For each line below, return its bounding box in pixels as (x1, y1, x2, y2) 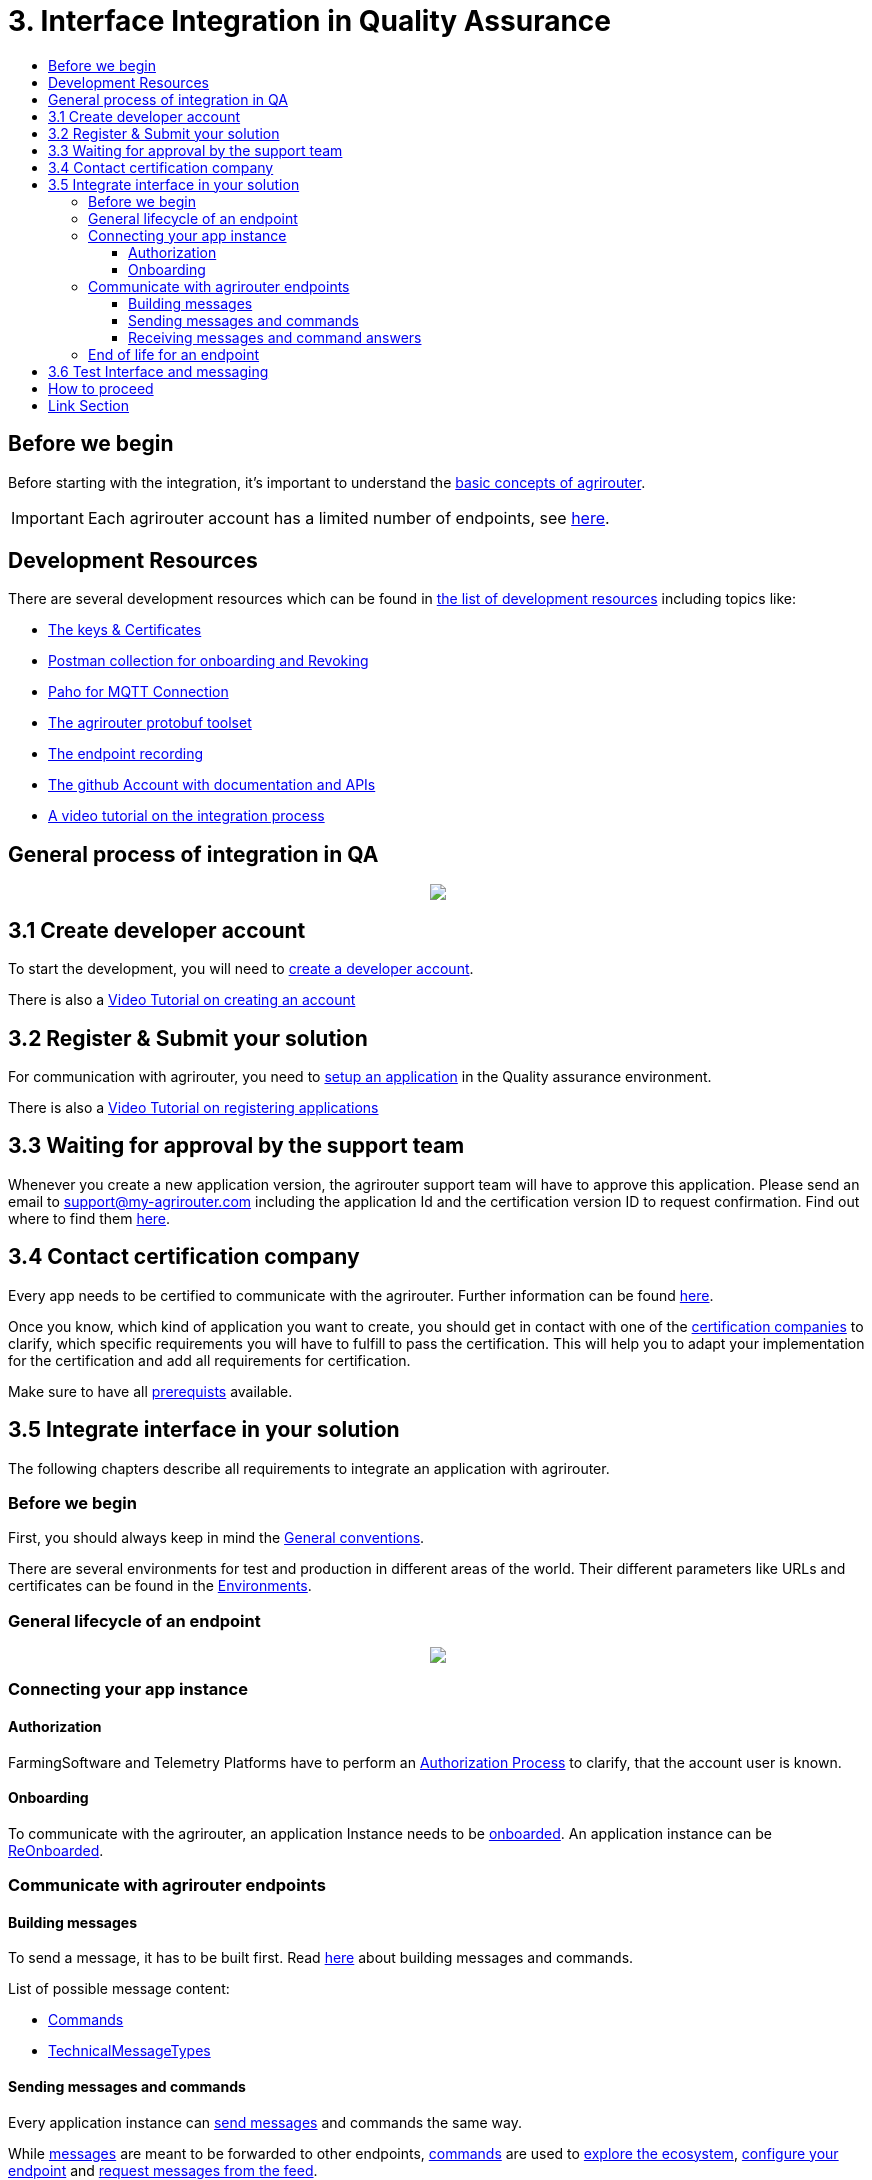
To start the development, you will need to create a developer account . (8, 960, 474, 978)
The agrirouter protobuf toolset (48, 714, 252, 732)
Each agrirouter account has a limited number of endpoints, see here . (87, 507, 610, 528)
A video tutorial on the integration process (48, 807, 325, 825)
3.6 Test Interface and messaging (48, 362, 269, 380)
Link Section (48, 396, 129, 414)
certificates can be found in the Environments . (8, 1577, 312, 1595)
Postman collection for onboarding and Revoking (48, 652, 369, 670)
